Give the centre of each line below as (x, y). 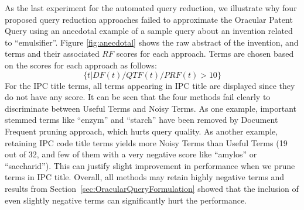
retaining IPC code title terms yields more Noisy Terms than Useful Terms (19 (146, 142)
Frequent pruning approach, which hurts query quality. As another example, (141, 131)
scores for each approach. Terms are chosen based (205, 54)
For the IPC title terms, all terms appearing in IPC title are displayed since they (150, 85)
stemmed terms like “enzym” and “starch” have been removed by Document (141, 120)
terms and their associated (52, 54)
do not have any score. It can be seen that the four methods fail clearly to (138, 97)
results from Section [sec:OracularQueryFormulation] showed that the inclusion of (152, 188)
